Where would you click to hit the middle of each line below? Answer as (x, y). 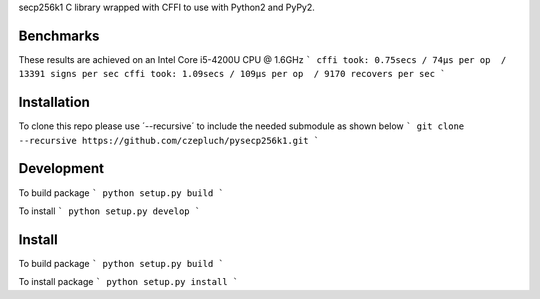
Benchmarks (59, 35)
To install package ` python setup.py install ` (128, 282)
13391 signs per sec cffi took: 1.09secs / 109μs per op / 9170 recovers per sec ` (232, 74)
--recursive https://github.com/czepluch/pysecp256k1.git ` (169, 140)
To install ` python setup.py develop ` (109, 211)
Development (61, 168)
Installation (54, 102)
